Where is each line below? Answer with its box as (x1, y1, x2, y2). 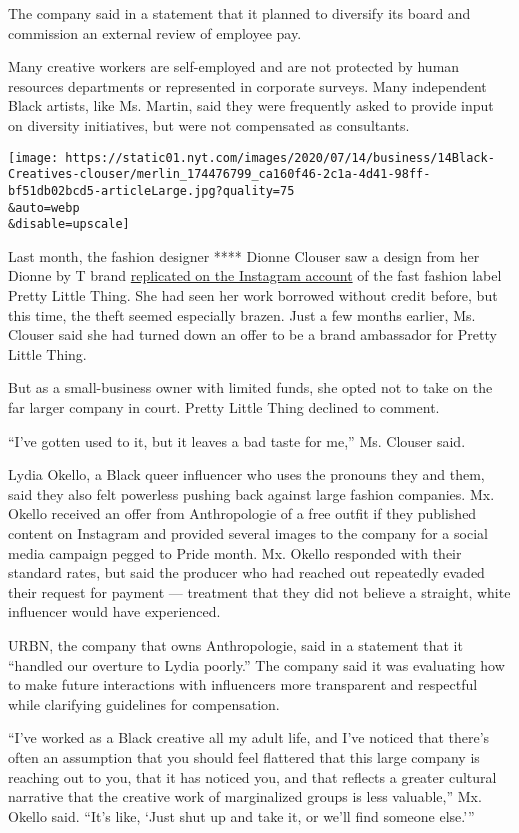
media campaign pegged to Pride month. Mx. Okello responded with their (8, 542, 462, 563)
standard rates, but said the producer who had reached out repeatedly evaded (8, 562, 485, 583)
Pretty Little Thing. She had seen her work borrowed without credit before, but (8, 285, 498, 306)
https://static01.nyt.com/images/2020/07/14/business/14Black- (65, 150, 495, 165)
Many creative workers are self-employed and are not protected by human (8, 56, 460, 77)
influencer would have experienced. (8, 601, 221, 622)
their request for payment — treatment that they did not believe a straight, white (8, 581, 511, 602)
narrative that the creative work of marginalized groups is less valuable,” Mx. (8, 786, 482, 807)
